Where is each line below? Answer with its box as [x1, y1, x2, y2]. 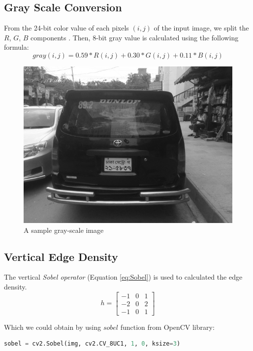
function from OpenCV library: [120, 321, 215, 332]
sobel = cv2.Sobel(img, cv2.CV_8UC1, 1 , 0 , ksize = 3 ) [4, 340, 181, 348]
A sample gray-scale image [24, 224, 104, 235]
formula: [4, 42, 29, 52]
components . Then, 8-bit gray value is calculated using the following [31, 32, 239, 42]
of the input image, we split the [154, 23, 249, 33]
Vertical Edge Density [4, 249, 118, 264]
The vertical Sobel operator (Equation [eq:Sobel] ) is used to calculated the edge [4, 272, 243, 282]
